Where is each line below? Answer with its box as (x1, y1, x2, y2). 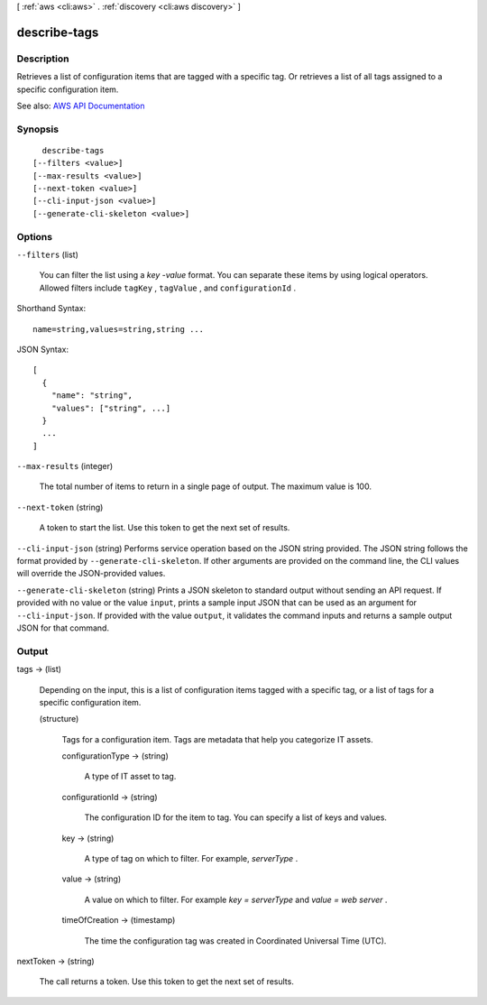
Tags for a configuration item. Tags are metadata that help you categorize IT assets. (61, 733, 373, 744)
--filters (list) (16, 249, 78, 260)
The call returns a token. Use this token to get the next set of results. (39, 976, 295, 987)
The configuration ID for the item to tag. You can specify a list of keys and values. (84, 812, 388, 823)
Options (16, 230, 53, 243)
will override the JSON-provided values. (16, 568, 166, 579)
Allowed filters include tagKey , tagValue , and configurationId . (39, 282, 297, 293)
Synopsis (16, 123, 59, 135)
